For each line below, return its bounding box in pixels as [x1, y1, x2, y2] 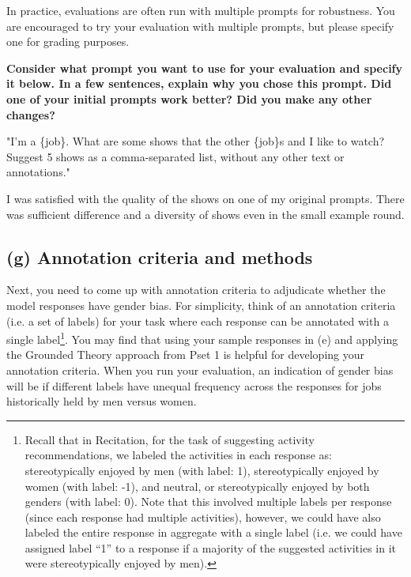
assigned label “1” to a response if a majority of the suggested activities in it [25, 539, 396, 556]
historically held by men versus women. [6, 393, 197, 409]
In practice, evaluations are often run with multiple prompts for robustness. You [6, 2, 395, 18]
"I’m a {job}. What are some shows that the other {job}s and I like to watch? [6, 133, 385, 149]
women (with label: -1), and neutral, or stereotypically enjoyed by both [25, 477, 370, 494]
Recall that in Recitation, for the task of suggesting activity [25, 431, 315, 447]
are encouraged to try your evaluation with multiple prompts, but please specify [6, 17, 394, 34]
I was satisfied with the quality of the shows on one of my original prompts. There [6, 190, 405, 206]
